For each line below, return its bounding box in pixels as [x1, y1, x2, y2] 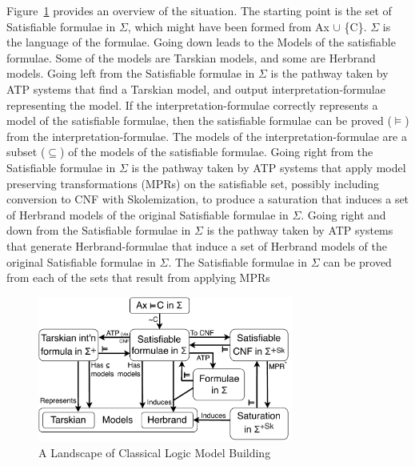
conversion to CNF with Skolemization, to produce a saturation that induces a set [6, 191, 409, 207]
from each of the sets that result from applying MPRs [6, 269, 270, 286]
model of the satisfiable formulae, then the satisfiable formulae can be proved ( [6, 112, 392, 129]
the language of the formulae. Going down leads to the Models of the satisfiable [6, 34, 396, 50]
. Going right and [301, 206, 386, 223]
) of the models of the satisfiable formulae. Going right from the [60, 143, 373, 160]
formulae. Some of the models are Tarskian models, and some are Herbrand [6, 49, 376, 66]
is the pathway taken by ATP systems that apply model [131, 159, 406, 175]
